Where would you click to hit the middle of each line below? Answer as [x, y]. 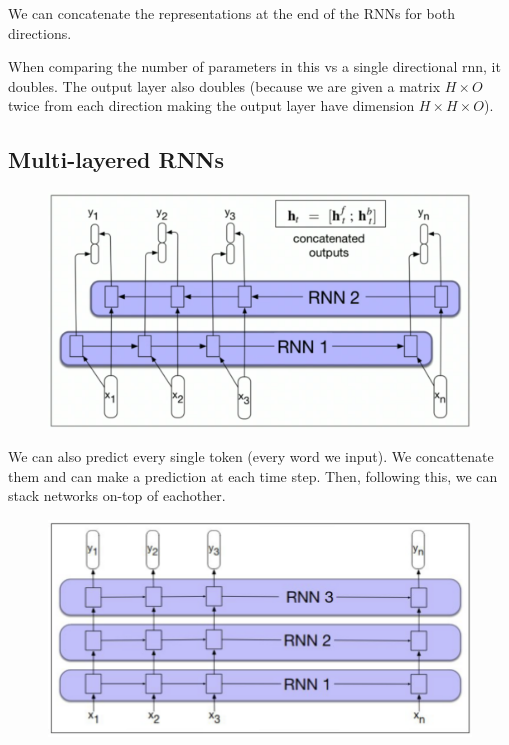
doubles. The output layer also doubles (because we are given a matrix [224, 85]
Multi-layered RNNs [116, 159]
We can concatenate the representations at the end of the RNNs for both [231, 13]
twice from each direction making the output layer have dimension [211, 105]
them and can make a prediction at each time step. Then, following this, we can [253, 475]
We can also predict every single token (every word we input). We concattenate [251, 456]
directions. [40, 32]
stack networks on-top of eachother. [117, 495]
